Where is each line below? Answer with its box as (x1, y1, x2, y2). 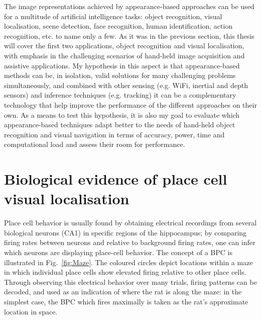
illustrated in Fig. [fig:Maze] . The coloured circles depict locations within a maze (4, 257, 253, 267)
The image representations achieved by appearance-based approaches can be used (4, 1, 254, 11)
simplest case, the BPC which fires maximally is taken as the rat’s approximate (4, 296, 248, 306)
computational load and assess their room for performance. (4, 139, 185, 149)
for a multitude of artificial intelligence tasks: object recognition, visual (4, 11, 222, 21)
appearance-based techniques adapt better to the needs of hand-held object (4, 119, 235, 130)
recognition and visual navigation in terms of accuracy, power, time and (4, 129, 225, 139)
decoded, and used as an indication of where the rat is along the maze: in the (4, 286, 242, 297)
